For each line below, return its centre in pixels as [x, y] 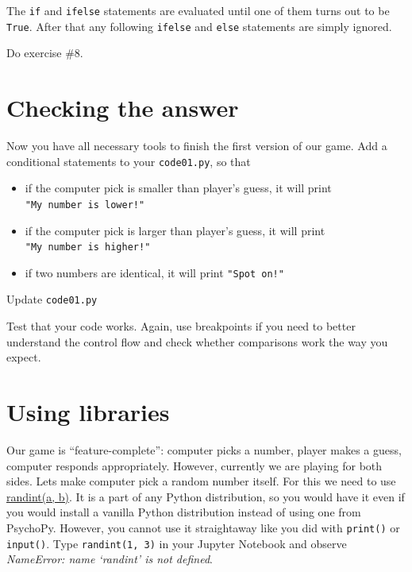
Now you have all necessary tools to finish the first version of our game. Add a [197, 146]
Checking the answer [123, 108]
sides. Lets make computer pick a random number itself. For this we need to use [201, 481]
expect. [24, 357]
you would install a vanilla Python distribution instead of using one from [184, 512]
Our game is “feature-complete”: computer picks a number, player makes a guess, [204, 450]
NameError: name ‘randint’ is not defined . [110, 559]
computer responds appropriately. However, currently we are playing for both [194, 465]
